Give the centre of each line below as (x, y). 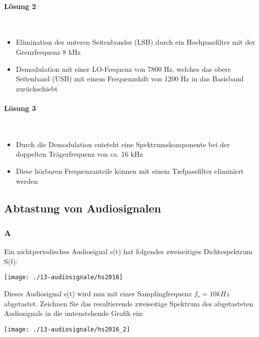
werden (27, 181)
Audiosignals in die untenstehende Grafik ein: (74, 313)
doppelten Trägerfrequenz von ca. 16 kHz (79, 154)
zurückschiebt (37, 88)
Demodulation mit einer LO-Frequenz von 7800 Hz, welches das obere (123, 69)
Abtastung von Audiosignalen (83, 208)
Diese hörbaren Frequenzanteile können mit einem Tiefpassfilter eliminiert (130, 171)
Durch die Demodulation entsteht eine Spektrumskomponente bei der (123, 144)
